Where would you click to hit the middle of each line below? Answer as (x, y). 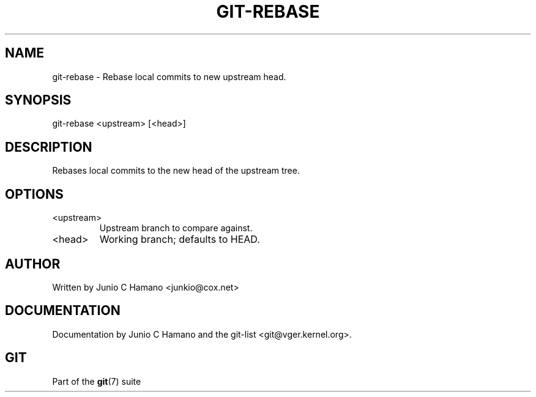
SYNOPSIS (38, 100)
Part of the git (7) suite (97, 381)
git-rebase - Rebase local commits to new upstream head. (169, 76)
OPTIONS (34, 194)
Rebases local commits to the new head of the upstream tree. (176, 171)
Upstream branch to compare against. (176, 228)
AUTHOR (33, 264)
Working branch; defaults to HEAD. (180, 239)
